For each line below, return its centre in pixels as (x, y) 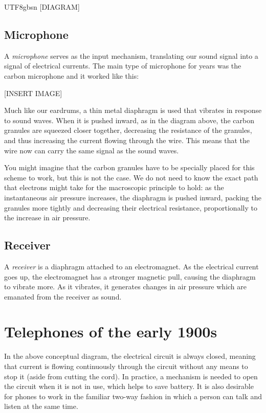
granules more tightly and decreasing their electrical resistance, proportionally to (131, 207)
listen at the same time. (41, 406)
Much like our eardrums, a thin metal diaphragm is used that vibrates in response (133, 110)
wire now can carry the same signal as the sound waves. (92, 150)
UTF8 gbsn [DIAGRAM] (42, 7)
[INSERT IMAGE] (33, 93)
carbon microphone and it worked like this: (72, 75)
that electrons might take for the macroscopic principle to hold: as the (114, 187)
